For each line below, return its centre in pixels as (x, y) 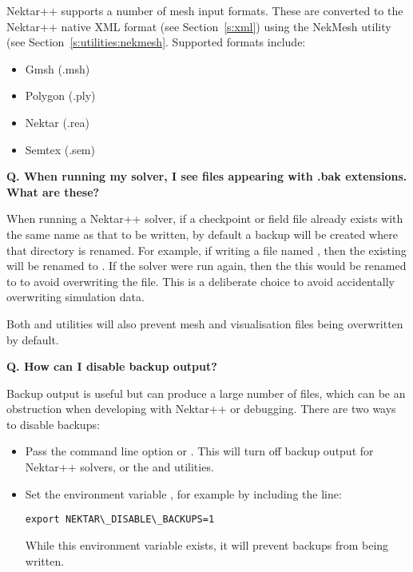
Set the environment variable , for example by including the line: (183, 493)
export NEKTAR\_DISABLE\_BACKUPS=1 (120, 520)
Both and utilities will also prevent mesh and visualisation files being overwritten (205, 323)
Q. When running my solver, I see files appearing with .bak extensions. (207, 176)
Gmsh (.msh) (58, 68)
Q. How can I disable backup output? (112, 366)
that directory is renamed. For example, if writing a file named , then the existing (206, 250)
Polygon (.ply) (60, 95)
